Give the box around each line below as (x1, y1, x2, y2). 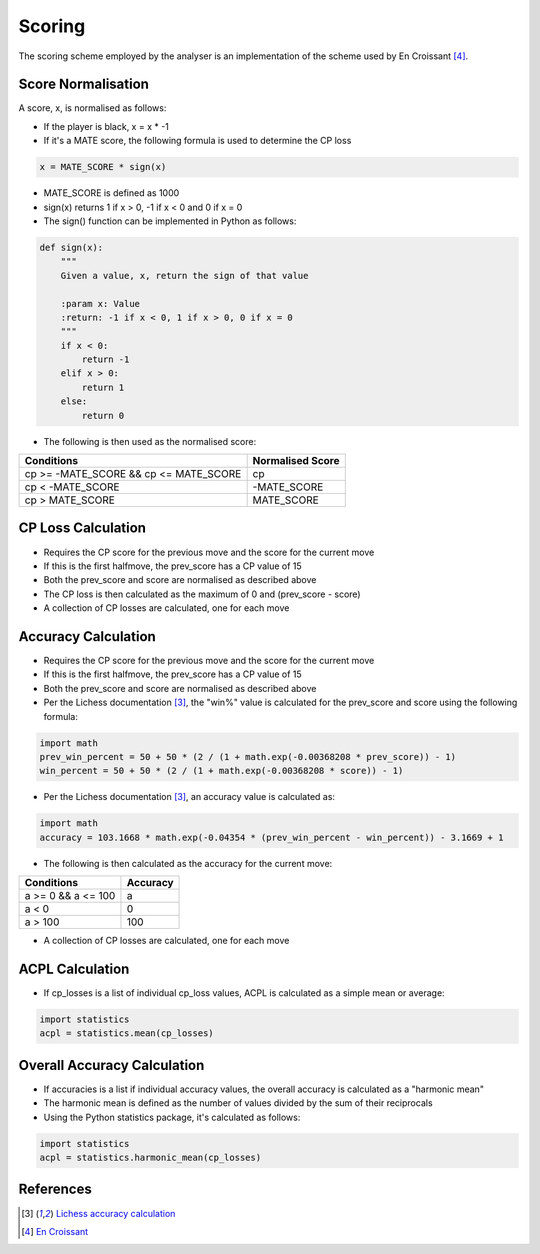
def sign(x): (39, 241, 104, 253)
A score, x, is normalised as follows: (18, 102, 167, 114)
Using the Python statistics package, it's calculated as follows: (43, 1111, 301, 1123)
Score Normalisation (18, 76, 150, 93)
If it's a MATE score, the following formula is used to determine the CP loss (43, 135, 352, 147)
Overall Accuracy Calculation (18, 1056, 205, 1074)
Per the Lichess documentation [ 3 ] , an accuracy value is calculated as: (43, 791, 335, 803)
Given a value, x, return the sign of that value (60, 270, 309, 281)
